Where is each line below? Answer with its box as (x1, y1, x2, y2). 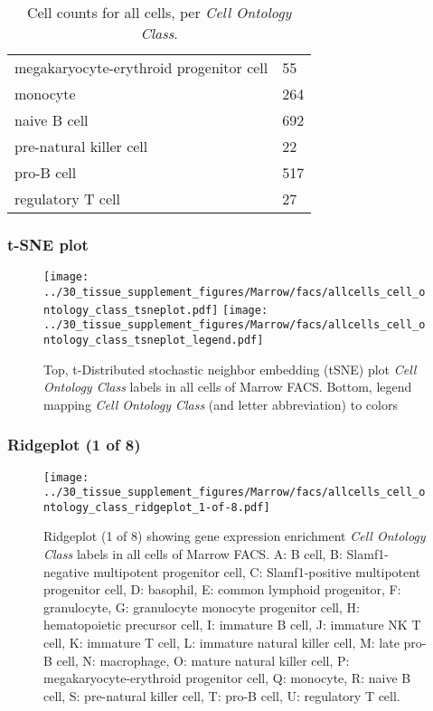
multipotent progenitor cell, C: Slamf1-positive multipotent (93, 562, 421, 581)
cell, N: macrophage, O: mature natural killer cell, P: (56, 650, 350, 669)
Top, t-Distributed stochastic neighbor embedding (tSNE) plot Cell (43, 359, 417, 378)
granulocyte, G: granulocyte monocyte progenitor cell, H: (43, 597, 360, 616)
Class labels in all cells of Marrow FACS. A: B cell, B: (43, 545, 343, 564)
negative (43, 562, 89, 581)
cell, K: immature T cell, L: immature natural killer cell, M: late (43, 633, 400, 652)
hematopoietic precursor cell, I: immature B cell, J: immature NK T (43, 615, 421, 634)
